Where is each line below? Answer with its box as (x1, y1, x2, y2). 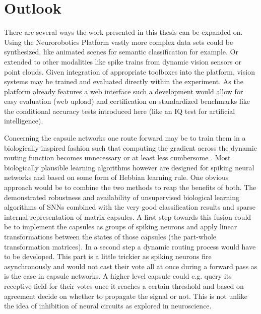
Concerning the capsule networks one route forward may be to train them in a (4, 133, 246, 143)
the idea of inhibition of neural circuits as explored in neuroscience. (4, 300, 212, 311)
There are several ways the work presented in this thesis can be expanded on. (4, 27, 243, 37)
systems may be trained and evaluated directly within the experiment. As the (4, 76, 243, 87)
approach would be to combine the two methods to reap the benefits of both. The (4, 182, 256, 193)
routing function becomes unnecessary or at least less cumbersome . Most (4, 152, 231, 163)
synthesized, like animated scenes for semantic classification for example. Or (4, 46, 238, 57)
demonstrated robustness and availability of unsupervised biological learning (4, 192, 239, 202)
